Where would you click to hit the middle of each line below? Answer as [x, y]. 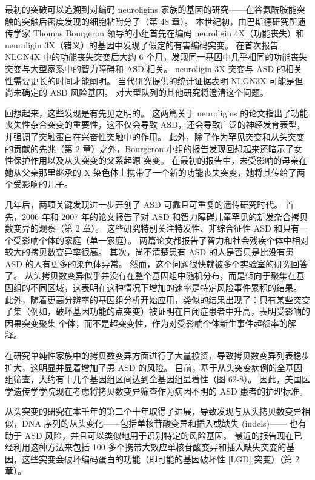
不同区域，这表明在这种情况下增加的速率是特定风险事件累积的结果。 [166, 288]
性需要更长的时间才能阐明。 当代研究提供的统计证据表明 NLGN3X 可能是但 [154, 80]
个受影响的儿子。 [39, 184]
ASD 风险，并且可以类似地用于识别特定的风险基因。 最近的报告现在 [159, 435]
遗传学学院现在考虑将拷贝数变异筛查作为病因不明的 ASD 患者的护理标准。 [161, 391]
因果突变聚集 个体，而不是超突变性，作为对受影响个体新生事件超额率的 [146, 323]
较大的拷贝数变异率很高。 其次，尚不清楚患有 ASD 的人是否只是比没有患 [149, 252]
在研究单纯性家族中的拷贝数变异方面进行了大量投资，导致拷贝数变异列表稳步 [157, 355]
